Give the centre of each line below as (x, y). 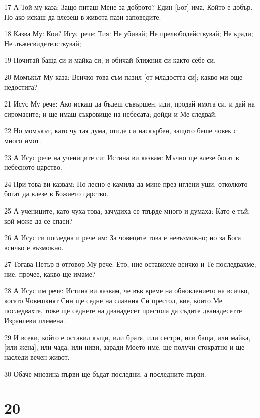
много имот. (23, 140)
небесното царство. (33, 167)
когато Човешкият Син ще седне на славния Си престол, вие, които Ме (113, 301)
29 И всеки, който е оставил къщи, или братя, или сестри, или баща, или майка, (127, 337)
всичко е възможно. (34, 247)
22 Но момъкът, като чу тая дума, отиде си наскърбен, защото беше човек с (120, 130)
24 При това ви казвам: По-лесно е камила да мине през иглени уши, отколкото (126, 184)
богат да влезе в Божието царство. (56, 194)
